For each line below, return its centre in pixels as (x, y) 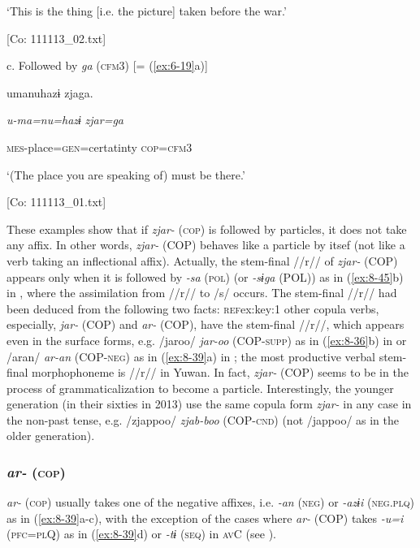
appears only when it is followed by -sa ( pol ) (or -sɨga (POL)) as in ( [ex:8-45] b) (205, 276)
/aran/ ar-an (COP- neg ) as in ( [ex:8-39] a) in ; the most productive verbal (191, 356)
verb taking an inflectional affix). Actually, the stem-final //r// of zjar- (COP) (202, 260)
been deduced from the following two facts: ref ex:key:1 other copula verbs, (193, 308)
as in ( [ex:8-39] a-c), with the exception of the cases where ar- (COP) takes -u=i (205, 518)
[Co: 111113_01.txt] (56, 202)
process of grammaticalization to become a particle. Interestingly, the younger (200, 388)
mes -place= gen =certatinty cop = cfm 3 (100, 147)
